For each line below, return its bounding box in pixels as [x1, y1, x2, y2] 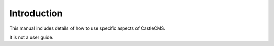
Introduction [9, 8, 63, 19]
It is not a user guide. [9, 34, 54, 40]
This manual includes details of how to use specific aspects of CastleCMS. [9, 25, 166, 31]
